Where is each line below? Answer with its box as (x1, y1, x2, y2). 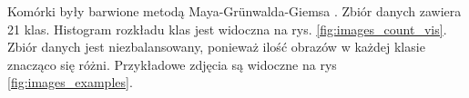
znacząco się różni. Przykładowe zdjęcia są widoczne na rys (7, 54, 337, 73)
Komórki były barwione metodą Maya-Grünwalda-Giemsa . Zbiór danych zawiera (7, 2, 462, 20)
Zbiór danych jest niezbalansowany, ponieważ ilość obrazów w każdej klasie (7, 37, 425, 56)
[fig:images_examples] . (7, 73, 133, 92)
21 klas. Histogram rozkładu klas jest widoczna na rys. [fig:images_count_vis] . (7, 19, 447, 38)
